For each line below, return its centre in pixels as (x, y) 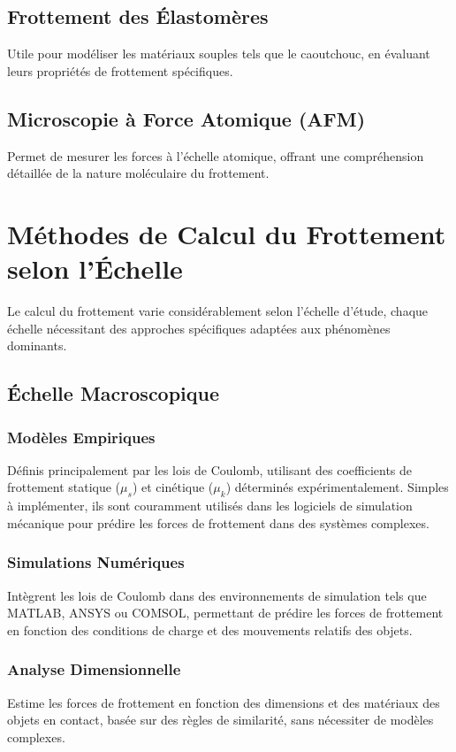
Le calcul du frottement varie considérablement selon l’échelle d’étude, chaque (218, 311)
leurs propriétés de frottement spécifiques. (120, 70)
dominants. (37, 345)
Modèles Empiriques (81, 437)
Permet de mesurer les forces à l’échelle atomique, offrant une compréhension (216, 155)
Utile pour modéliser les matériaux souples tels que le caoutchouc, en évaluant (219, 54)
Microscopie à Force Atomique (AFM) (186, 118)
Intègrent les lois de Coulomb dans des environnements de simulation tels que (217, 595)
